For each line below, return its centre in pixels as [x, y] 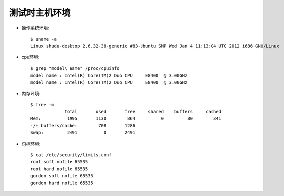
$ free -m [42, 105]
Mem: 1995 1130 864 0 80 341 [126, 119]
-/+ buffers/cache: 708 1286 [83, 125]
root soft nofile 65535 [59, 162]
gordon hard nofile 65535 [62, 183]
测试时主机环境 [40, 13]
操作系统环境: [35, 28]
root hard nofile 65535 [59, 169]
